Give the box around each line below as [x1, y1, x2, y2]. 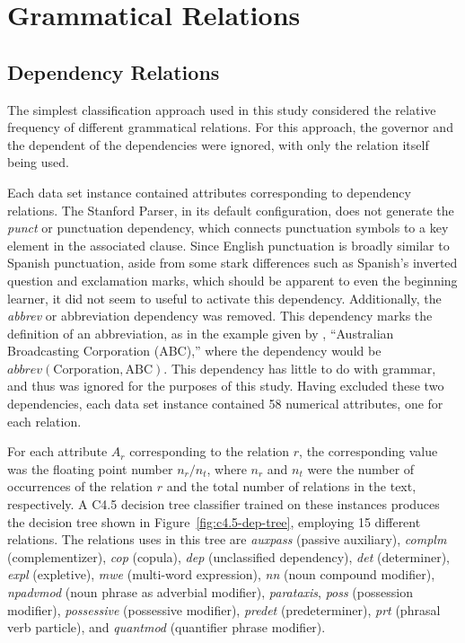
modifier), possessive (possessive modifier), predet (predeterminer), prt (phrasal [7, 600, 441, 619]
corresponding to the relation [129, 442, 290, 461]
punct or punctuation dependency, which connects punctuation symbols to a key [7, 218, 449, 237]
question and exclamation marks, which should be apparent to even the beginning [7, 270, 458, 289]
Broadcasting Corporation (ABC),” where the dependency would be [7, 341, 382, 360]
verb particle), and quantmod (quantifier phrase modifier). [7, 618, 326, 637]
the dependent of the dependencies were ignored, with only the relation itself [7, 135, 429, 154]
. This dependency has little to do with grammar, [163, 358, 436, 377]
